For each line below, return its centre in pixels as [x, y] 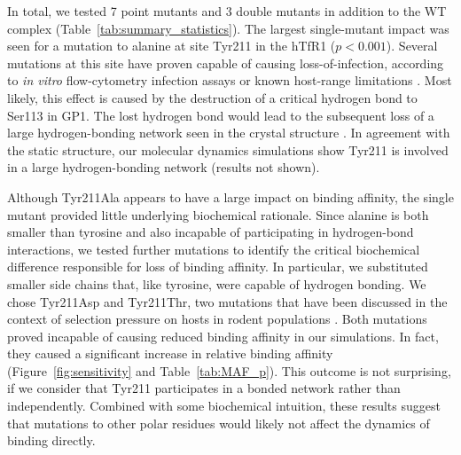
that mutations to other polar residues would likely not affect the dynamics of [219, 423]
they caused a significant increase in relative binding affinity [170, 353]
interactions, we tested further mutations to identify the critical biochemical [214, 249]
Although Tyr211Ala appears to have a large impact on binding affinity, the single [230, 196]
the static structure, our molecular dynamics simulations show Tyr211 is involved [228, 149]
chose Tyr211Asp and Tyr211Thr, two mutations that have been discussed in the [227, 301]
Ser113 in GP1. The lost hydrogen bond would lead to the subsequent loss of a [221, 115]
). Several [412, 46]
